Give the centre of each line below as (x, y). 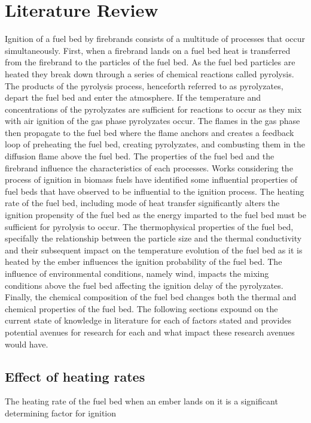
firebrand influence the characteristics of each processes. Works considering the (149, 167)
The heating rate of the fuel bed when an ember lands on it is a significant (141, 401)
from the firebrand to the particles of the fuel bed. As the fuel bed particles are (150, 62)
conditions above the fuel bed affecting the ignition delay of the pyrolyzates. (144, 285)
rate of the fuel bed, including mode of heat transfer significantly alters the (142, 203)
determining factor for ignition (61, 413)
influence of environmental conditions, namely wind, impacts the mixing (137, 273)
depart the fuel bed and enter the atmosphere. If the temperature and (133, 97)
